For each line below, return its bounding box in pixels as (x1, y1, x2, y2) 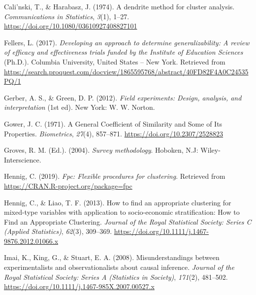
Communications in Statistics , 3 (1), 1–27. (4, 11, 129, 21)
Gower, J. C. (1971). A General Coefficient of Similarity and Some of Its (4, 118, 223, 129)
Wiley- (200, 145, 221, 155)
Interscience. (4, 154, 41, 164)
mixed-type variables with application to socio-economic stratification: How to (4, 207, 240, 217)
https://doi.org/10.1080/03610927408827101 (4, 21, 137, 31)
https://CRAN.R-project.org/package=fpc (4, 180, 132, 191)
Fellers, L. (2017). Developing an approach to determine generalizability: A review (4, 37, 250, 47)
